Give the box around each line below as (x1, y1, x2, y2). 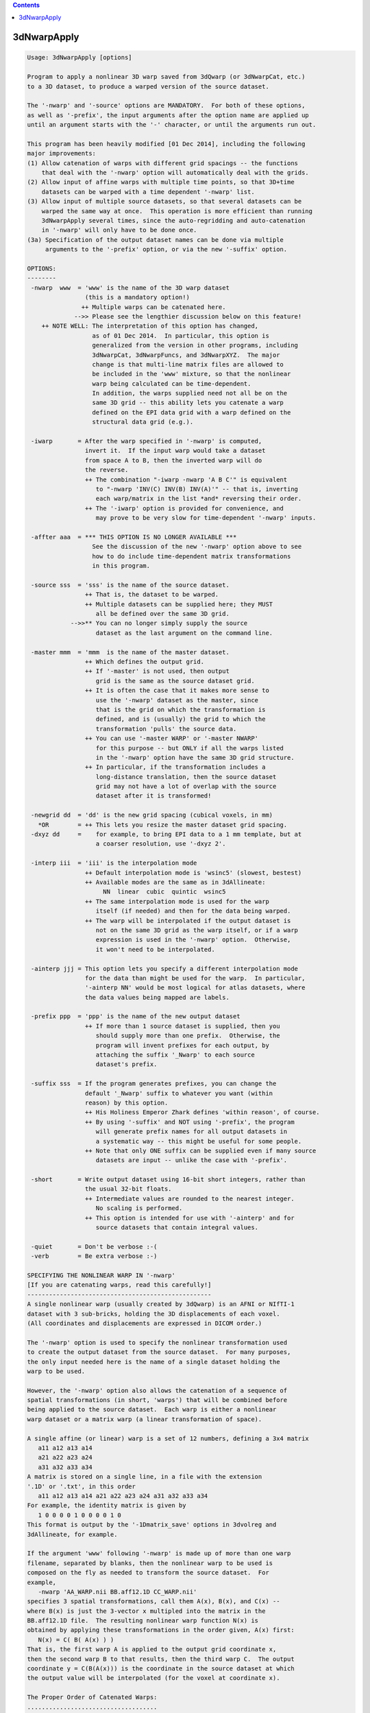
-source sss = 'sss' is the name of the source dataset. (31, 581, 230, 589)
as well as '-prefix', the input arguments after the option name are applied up (27, 111, 310, 119)
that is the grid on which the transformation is (95, 706, 266, 713)
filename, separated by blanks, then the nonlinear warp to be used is (27, 1559, 273, 1567)
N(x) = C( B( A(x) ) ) (38, 1636, 114, 1644)
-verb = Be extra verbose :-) (31, 1253, 158, 1260)
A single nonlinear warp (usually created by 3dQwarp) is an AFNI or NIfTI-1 (27, 1301, 295, 1308)
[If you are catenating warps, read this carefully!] (27, 1281, 212, 1289)
